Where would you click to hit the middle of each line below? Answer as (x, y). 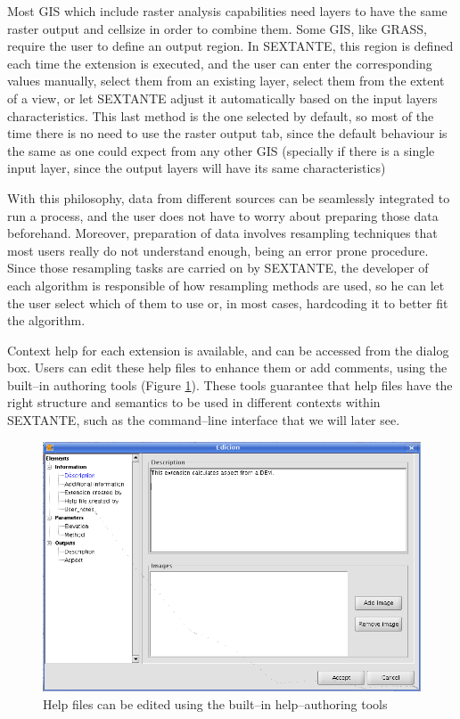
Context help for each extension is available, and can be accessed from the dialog (228, 350)
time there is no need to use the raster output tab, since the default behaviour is (227, 133)
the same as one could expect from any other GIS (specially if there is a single (221, 150)
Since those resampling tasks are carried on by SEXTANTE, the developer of (218, 268)
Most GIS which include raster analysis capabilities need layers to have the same (227, 11)
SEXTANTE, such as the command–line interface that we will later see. (204, 420)
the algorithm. (46, 320)
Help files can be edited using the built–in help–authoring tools (215, 703)
